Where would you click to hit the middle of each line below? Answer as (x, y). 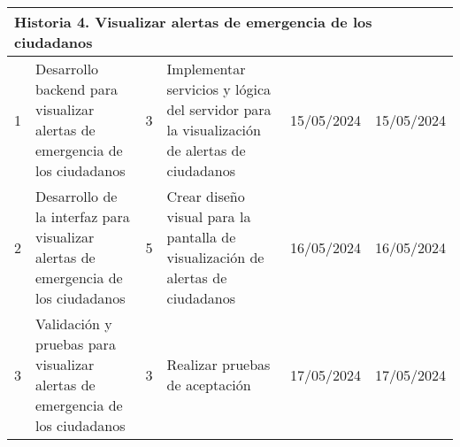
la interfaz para (83, 216)
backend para (77, 89)
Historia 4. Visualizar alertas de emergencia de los (193, 22)
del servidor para (219, 109)
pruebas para (76, 344)
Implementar (206, 69)
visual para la (209, 216)
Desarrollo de (77, 196)
